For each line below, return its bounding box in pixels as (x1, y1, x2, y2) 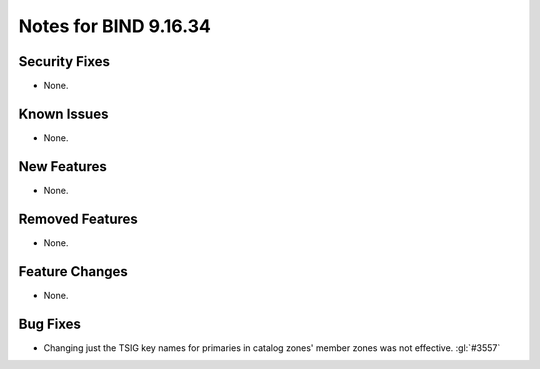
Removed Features (18, 210, 139, 227)
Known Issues (18, 105, 109, 122)
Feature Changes (18, 263, 129, 280)
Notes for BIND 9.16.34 (18, 15, 212, 37)
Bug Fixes (18, 315, 82, 332)
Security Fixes (18, 53, 110, 70)
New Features (18, 158, 107, 175)
